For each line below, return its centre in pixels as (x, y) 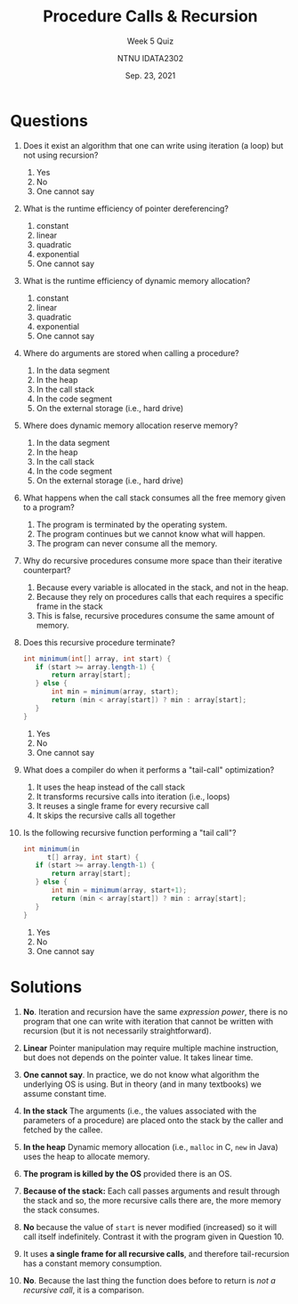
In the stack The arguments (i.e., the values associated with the (140, 1111)
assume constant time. (64, 1093)
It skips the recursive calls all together (106, 815)
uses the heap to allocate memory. (86, 1156)
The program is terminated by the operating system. (132, 524)
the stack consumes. (61, 1210)
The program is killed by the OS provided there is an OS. (127, 1173)
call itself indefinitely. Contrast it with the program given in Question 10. (153, 1236)
